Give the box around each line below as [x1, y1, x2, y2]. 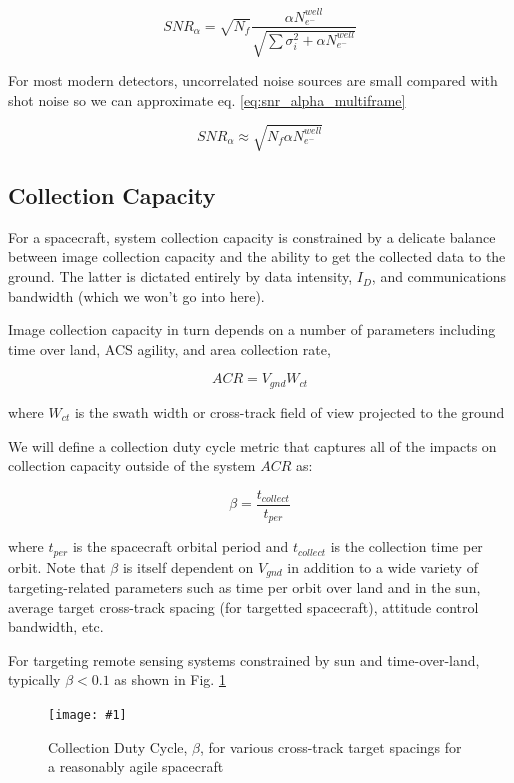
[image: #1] [48, 708, 127, 723]
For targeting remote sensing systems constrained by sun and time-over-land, [8, 649, 480, 670]
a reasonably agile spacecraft [48, 756, 224, 777]
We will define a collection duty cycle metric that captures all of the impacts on [8, 435, 497, 456]
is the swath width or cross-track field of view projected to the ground [74, 401, 505, 422]
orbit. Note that [8, 556, 106, 577]
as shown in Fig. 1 [114, 669, 226, 690]
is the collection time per [330, 536, 483, 557]
